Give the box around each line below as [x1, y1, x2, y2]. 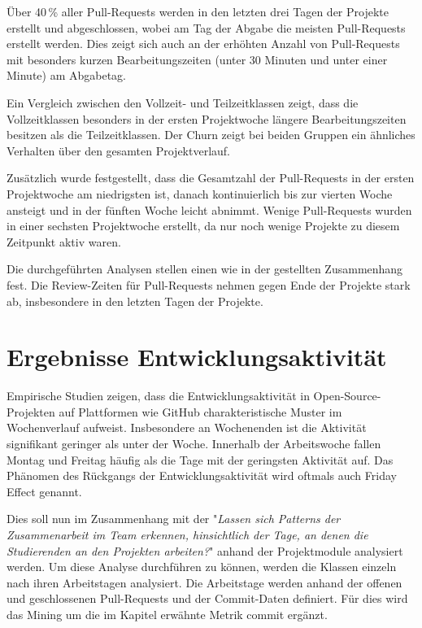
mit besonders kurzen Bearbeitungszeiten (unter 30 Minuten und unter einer [7, 50, 388, 68]
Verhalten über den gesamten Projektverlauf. [7, 142, 231, 159]
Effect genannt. [7, 482, 82, 499]
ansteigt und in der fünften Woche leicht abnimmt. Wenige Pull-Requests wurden [7, 201, 412, 218]
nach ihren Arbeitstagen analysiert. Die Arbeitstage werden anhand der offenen [7, 573, 402, 591]
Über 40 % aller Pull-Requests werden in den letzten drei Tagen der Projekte [7, 3, 389, 20]
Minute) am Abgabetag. [7, 67, 127, 84]
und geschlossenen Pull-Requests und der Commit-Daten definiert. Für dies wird [7, 590, 408, 607]
